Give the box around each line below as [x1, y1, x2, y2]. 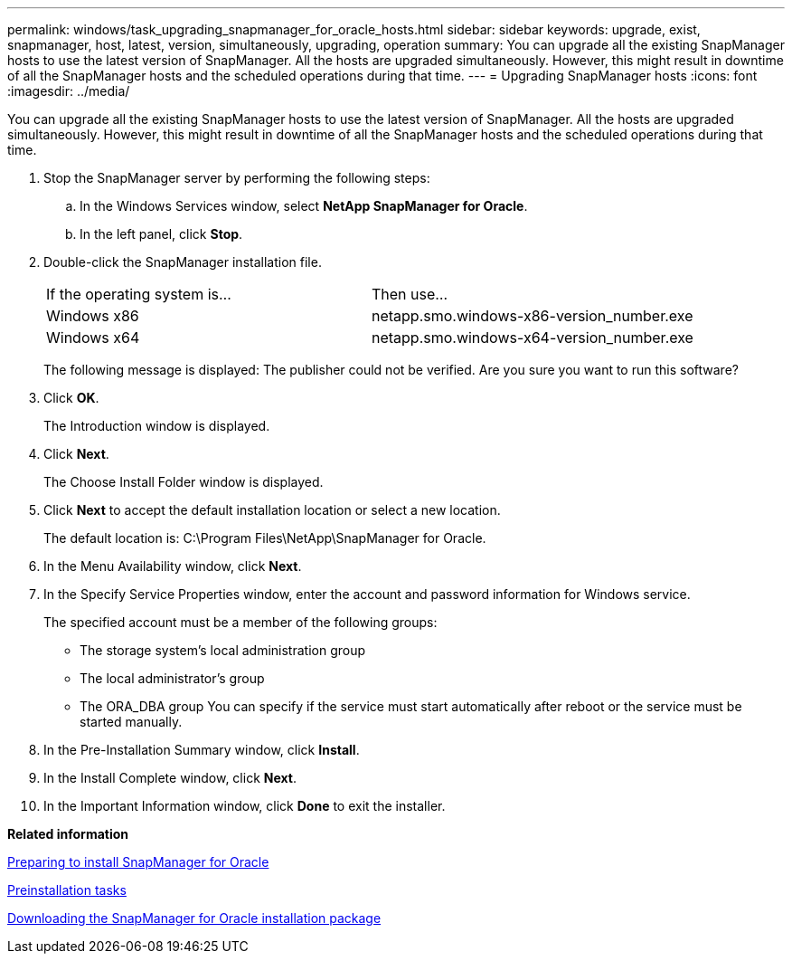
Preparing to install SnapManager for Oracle [7, 854, 269, 870]
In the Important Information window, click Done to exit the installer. [43, 798, 446, 814]
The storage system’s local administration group [80, 642, 366, 658]
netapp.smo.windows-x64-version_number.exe [371, 328, 693, 347]
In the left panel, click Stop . [80, 226, 243, 242]
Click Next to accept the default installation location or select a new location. [43, 502, 501, 518]
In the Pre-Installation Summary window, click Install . [43, 742, 360, 757]
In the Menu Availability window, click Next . [43, 558, 302, 574]
